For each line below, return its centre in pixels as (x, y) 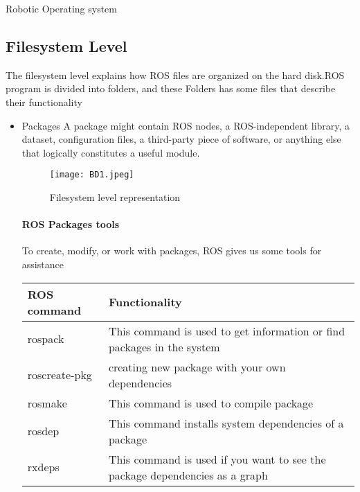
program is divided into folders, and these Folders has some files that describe (171, 88)
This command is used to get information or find (227, 331)
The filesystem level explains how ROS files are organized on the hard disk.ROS (175, 74)
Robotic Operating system (61, 8)
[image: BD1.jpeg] (92, 175)
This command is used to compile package (211, 403)
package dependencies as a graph (188, 475)
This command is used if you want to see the (217, 459)
